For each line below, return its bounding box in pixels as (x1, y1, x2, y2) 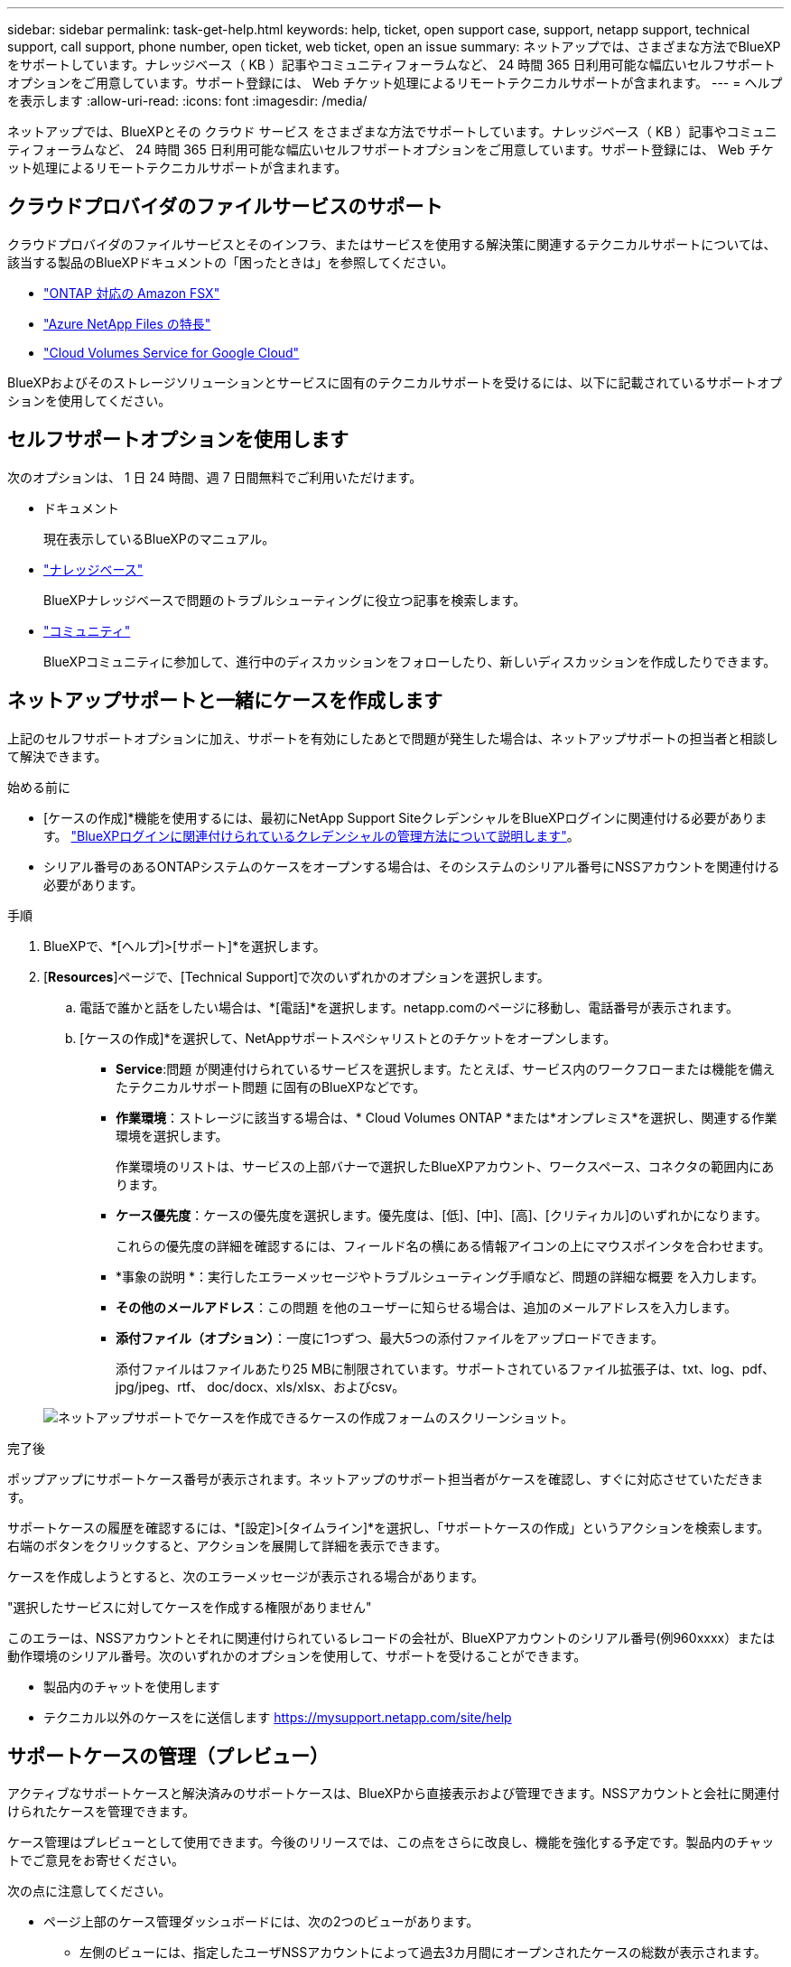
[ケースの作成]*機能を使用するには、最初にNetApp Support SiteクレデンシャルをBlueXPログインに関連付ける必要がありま (43, 809, 768, 825)
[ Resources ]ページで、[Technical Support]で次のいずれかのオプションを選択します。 (43, 968, 550, 984)
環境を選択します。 (116, 1127, 228, 1143)
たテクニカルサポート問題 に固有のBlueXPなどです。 (116, 1078, 426, 1095)
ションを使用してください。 (7, 392, 172, 408)
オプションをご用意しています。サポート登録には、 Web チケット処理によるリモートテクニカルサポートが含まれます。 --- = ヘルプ (7, 75, 783, 90)
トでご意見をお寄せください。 (7, 1852, 184, 1869)
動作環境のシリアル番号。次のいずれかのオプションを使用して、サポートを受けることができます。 (7, 1647, 587, 1664)
